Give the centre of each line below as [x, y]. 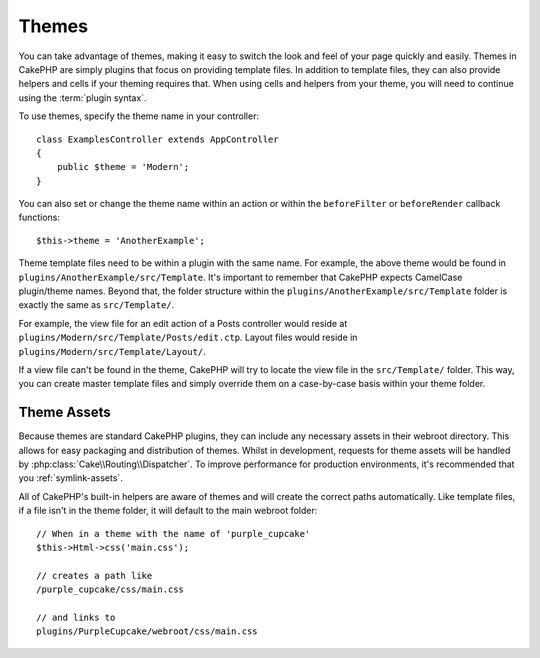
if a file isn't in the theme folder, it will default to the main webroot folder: [168, 511]
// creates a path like [94, 575]
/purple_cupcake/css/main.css [110, 589]
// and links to [76, 617]
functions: [39, 217]
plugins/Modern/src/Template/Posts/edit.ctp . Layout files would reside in [188, 337]
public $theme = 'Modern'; [123, 167]
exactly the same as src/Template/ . [96, 305]
